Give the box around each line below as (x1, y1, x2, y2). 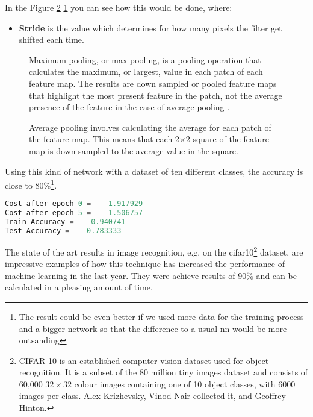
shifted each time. (19, 33, 84, 46)
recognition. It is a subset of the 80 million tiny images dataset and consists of (19, 366, 308, 378)
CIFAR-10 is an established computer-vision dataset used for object (19, 354, 269, 366)
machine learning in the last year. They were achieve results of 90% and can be (5, 269, 297, 281)
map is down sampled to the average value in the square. (29, 144, 238, 157)
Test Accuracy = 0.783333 (5, 227, 122, 235)
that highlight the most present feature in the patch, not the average (29, 89, 282, 101)
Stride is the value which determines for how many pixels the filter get (19, 21, 282, 34)
